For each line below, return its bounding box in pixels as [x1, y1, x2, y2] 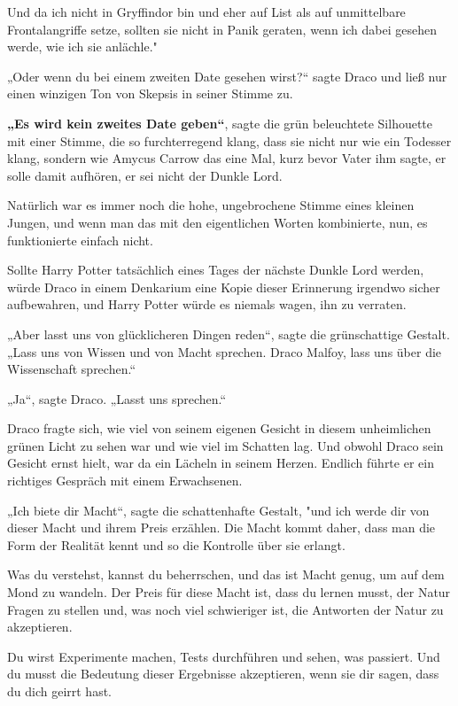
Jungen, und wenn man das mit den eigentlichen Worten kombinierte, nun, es [7, 213, 428, 231]
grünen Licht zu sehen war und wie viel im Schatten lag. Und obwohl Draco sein [7, 436, 444, 454]
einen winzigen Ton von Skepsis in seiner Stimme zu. [7, 84, 293, 103]
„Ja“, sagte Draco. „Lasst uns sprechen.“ [7, 389, 227, 407]
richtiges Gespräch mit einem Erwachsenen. [7, 471, 243, 490]
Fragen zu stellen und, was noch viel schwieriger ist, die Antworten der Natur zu [7, 600, 444, 618]
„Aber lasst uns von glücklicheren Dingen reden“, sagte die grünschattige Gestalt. [7, 324, 450, 343]
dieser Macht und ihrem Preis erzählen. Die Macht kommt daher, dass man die [7, 518, 436, 537]
